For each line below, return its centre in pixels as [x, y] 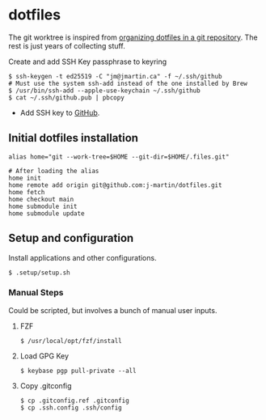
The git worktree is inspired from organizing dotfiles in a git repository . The [133, 37]
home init [25, 178]
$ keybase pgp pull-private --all [78, 371]
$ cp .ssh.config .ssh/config [71, 407]
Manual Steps [36, 293]
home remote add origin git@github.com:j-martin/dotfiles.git [115, 185]
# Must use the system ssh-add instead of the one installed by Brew [128, 83]
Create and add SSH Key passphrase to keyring [88, 62]
